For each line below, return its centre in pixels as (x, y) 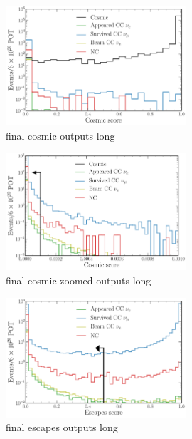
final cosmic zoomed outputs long (79, 280)
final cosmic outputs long (60, 135)
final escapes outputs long (62, 427)
